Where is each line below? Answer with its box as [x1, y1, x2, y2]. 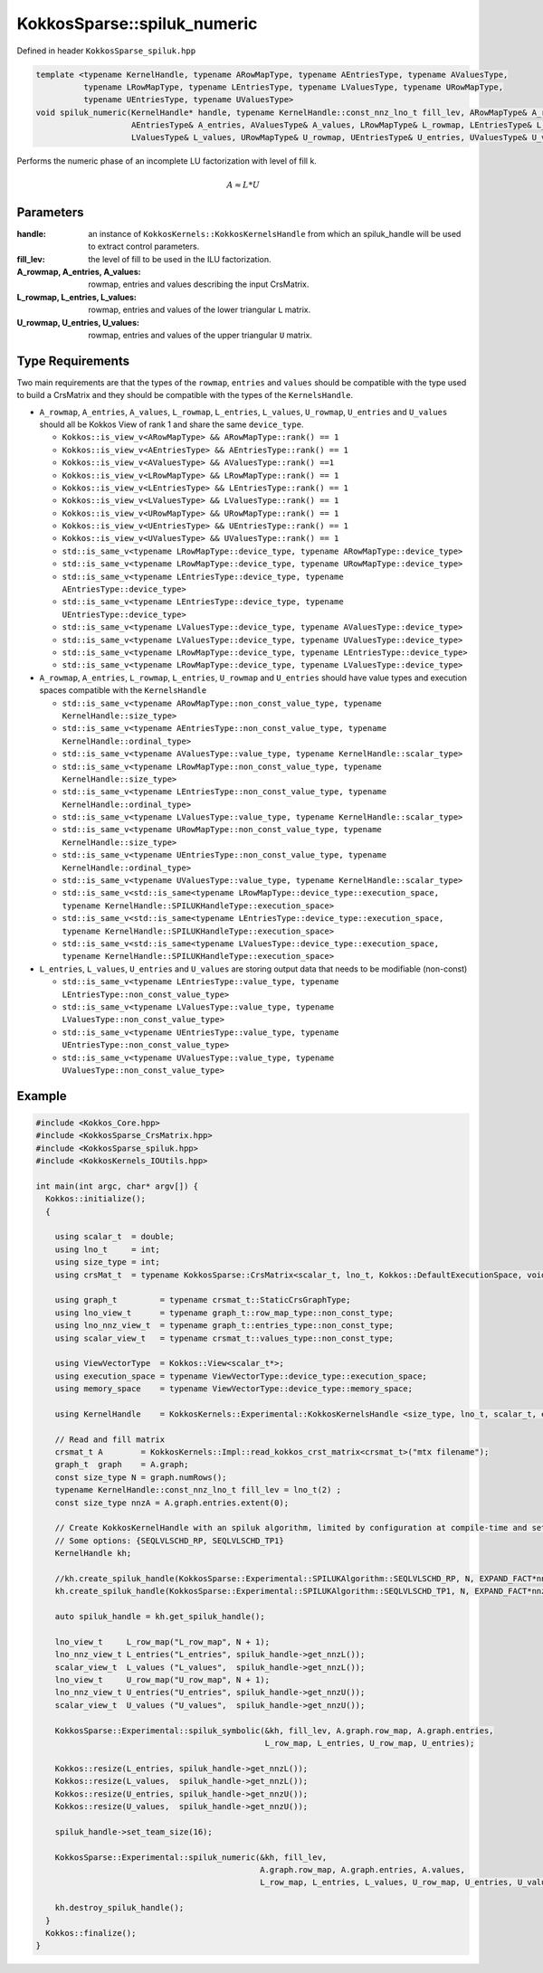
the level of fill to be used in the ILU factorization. [88, 253, 271, 264]
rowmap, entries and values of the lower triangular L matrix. [88, 304, 311, 316]
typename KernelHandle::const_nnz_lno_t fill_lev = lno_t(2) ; [54, 1484, 342, 1495]
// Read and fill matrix [54, 1434, 166, 1445]
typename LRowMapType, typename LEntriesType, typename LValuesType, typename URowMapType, [82, 81, 504, 92]
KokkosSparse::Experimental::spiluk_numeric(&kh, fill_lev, [54, 1852, 328, 1863]
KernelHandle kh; [54, 1548, 132, 1559]
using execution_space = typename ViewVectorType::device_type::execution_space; [54, 1371, 427, 1381]
